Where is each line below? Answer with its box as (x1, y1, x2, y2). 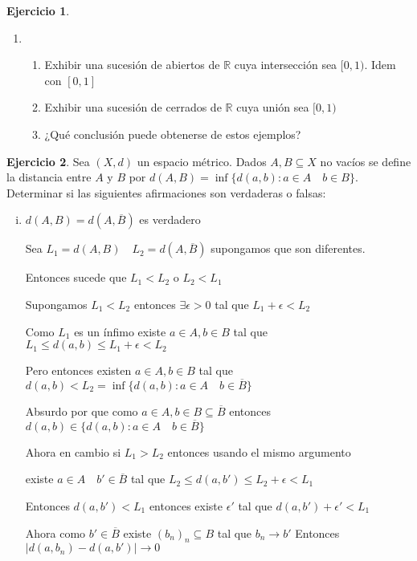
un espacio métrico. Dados (137, 152, 267, 169)
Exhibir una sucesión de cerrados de (44, 99, 222, 116)
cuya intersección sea (234, 56, 337, 73)
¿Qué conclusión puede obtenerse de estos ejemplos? (44, 125, 301, 142)
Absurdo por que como (25, 402, 138, 419)
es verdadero (139, 211, 201, 228)
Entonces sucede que (25, 269, 127, 286)
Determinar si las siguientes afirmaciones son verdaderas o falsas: (6, 184, 326, 201)
